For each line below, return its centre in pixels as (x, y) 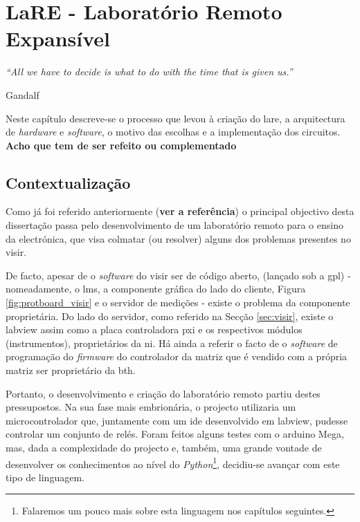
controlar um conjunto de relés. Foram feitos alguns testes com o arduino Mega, (175, 434)
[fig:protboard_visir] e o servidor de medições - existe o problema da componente (178, 302)
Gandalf (22, 94)
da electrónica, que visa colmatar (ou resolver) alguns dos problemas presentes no (178, 238)
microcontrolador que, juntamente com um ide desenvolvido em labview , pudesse (177, 420)
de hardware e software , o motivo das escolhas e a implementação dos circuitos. (173, 132)
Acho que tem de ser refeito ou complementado (121, 145)
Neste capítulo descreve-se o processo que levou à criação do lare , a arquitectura (175, 118)
